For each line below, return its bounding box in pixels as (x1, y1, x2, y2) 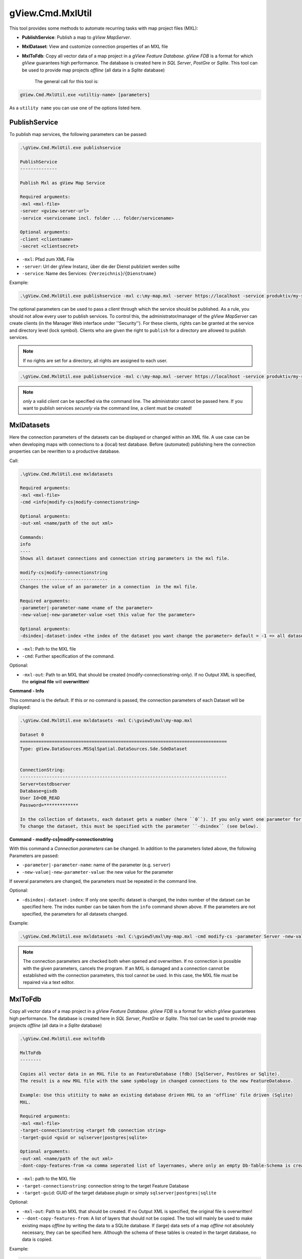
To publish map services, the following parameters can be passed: (9, 131, 147, 137)
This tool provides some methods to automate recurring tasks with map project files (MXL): (9, 25, 198, 31)
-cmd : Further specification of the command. (22, 653, 115, 659)
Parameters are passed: (9, 853, 59, 859)
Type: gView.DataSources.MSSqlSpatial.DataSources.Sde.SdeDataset (20, 746, 187, 751)
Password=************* (20, 802, 79, 808)
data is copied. (22, 1236, 53, 1242)
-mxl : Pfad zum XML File (22, 256, 74, 262)
